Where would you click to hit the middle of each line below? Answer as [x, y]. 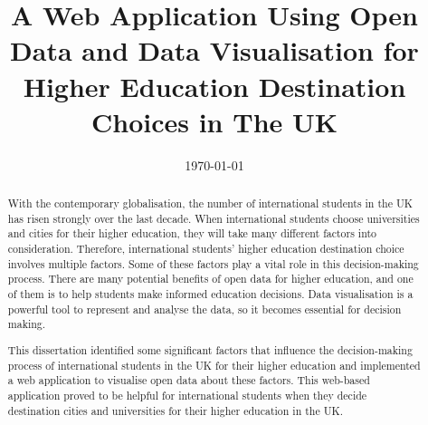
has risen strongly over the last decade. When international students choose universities [214, 218]
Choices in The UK [214, 121]
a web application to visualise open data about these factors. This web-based [189, 380]
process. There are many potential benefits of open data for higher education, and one [210, 279]
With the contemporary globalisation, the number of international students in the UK [210, 203]
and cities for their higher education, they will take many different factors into [192, 233]
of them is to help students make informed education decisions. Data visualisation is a [210, 294]
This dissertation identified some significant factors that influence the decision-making [210, 349]
